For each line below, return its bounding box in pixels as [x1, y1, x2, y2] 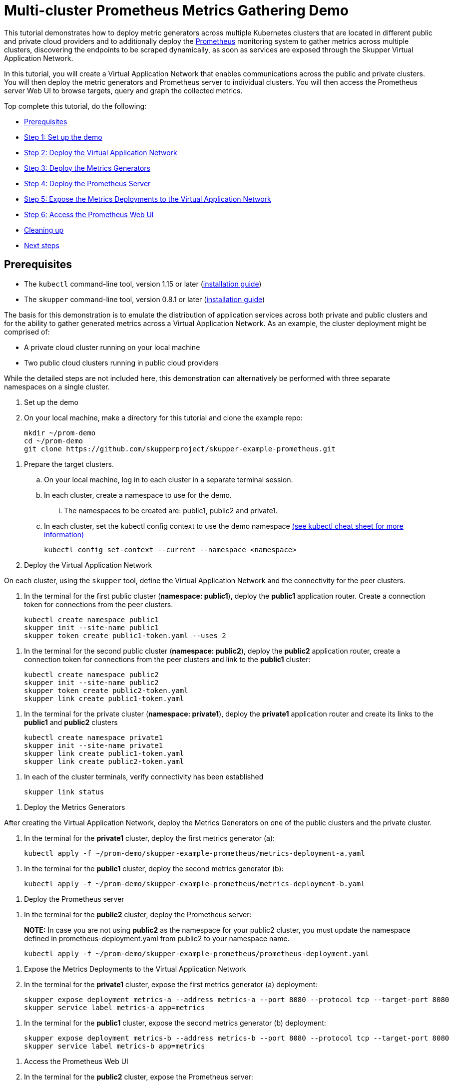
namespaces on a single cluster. [4, 382, 110, 391]
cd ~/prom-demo [24, 436, 83, 445]
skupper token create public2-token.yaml [24, 686, 188, 695]
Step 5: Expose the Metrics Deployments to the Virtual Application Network [24, 194, 271, 203]
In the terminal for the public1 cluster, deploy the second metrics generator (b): [24, 864, 284, 873]
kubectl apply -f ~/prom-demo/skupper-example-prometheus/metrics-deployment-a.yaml [24, 849, 365, 857]
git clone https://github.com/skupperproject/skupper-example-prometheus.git [24, 444, 336, 453]
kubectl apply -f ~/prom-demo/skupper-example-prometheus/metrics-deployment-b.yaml [24, 879, 365, 888]
